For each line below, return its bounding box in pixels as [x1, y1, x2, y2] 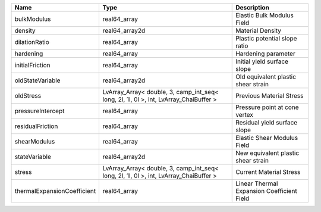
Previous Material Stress [235, 92, 304, 99]
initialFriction [14, 61, 51, 69]
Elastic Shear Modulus [235, 134, 298, 142]
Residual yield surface [235, 119, 298, 126]
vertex [235, 111, 254, 119]
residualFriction [14, 122, 58, 130]
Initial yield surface [235, 57, 288, 66]
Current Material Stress [235, 168, 301, 176]
